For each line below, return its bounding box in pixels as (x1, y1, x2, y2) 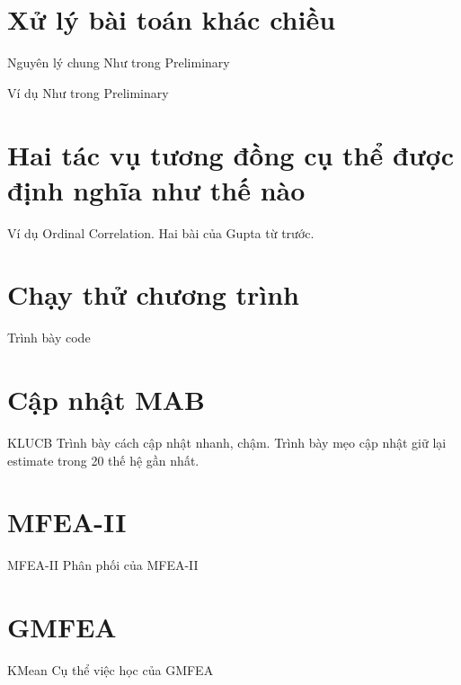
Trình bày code (7, 328, 91, 347)
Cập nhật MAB (7, 381, 206, 418)
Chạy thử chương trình (7, 276, 299, 313)
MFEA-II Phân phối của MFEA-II (7, 556, 199, 574)
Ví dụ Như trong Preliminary (7, 83, 169, 102)
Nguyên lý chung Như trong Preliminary (7, 53, 230, 72)
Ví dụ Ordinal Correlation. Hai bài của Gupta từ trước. (7, 223, 315, 242)
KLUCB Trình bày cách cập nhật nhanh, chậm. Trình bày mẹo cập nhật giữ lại (7, 433, 447, 452)
